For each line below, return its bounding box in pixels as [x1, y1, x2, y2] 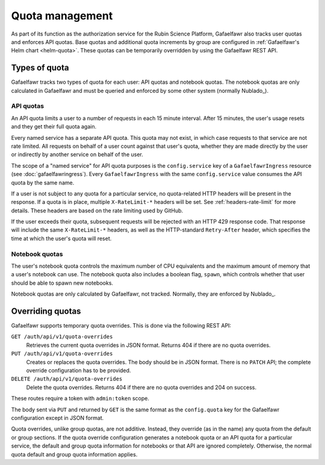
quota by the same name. [11, 179, 75, 186]
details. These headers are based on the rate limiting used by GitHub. [11, 207, 184, 214]
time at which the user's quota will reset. [11, 235, 112, 242]
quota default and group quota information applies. [11, 451, 138, 458]
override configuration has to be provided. [26, 367, 131, 374]
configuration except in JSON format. [11, 414, 104, 422]
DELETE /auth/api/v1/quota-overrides [11, 376, 123, 382]
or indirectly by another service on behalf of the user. [11, 151, 144, 158]
